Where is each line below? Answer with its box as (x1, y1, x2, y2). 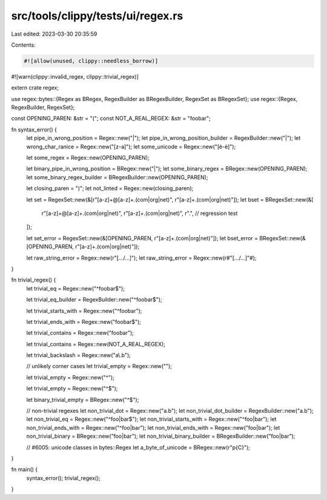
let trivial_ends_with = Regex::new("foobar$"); (26, 318, 142, 325)
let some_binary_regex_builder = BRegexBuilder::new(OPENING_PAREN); (26, 173, 208, 181)
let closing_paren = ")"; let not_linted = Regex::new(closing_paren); (26, 185, 194, 192)
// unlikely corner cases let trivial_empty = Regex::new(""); (26, 363, 172, 370)
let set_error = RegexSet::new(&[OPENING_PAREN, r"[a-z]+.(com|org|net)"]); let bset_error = (26, 234, 259, 242)
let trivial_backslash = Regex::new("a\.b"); (26, 352, 131, 359)
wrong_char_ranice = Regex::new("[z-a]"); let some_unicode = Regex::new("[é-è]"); (26, 143, 236, 150)
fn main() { (11, 466, 38, 473)
